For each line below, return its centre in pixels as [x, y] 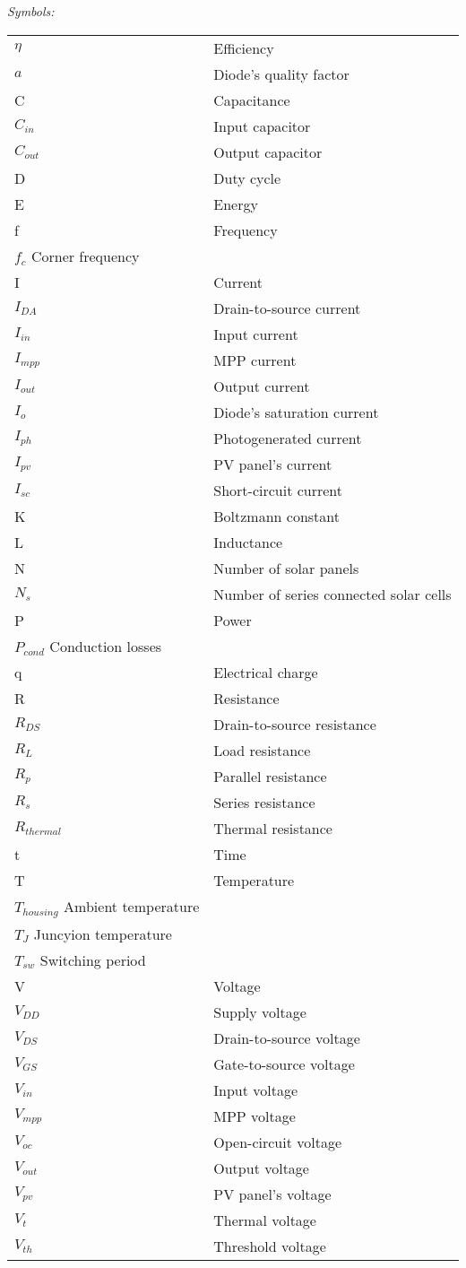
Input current [256, 334]
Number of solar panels [286, 568]
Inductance [248, 542]
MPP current [255, 360]
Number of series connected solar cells [332, 594]
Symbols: [31, 11]
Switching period [93, 960]
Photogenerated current [288, 438]
